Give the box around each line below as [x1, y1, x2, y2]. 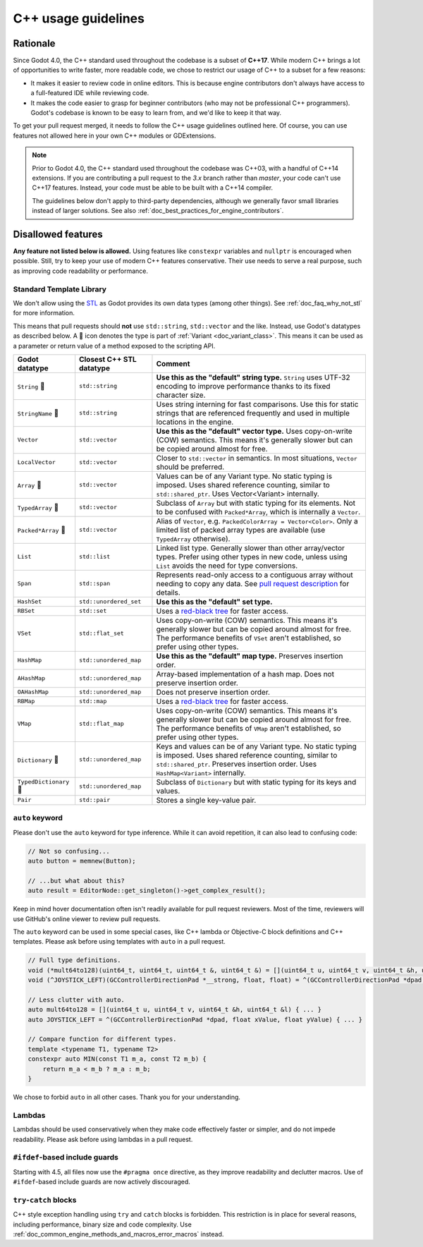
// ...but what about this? [27, 877, 125, 884]
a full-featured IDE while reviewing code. [30, 89, 149, 97]
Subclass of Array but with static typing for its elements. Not [156, 498, 356, 508]
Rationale [13, 37, 56, 49]
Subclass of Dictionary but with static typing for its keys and [156, 777, 357, 786]
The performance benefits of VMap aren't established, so [156, 723, 341, 733]
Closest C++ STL [78, 354, 137, 364]
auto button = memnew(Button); [27, 857, 137, 865]
